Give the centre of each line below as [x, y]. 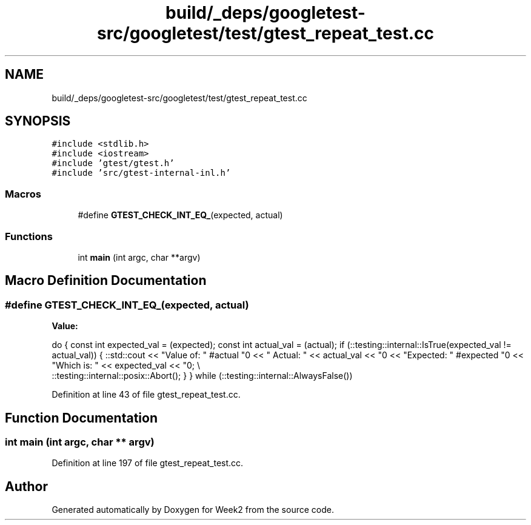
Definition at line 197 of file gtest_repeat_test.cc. [148, 463]
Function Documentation [81, 418]
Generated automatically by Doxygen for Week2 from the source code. [193, 510]
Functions [29, 236]
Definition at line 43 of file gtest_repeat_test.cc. [146, 395]
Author [26, 486]
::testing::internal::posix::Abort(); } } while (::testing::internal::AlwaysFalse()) [202, 376]
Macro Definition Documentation [106, 281]
